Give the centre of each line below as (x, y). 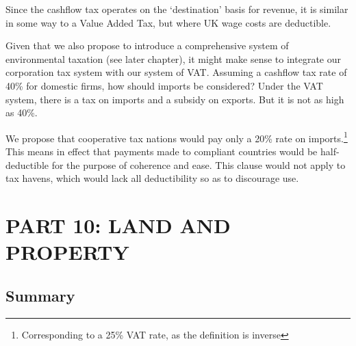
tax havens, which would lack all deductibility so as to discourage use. (152, 178)
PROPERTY (67, 252)
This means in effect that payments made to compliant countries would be (162, 151)
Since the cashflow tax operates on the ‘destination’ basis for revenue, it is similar (177, 9)
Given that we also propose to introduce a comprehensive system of (147, 45)
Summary (40, 295)
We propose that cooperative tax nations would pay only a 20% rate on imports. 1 (177, 137)
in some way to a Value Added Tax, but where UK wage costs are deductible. (168, 22)
